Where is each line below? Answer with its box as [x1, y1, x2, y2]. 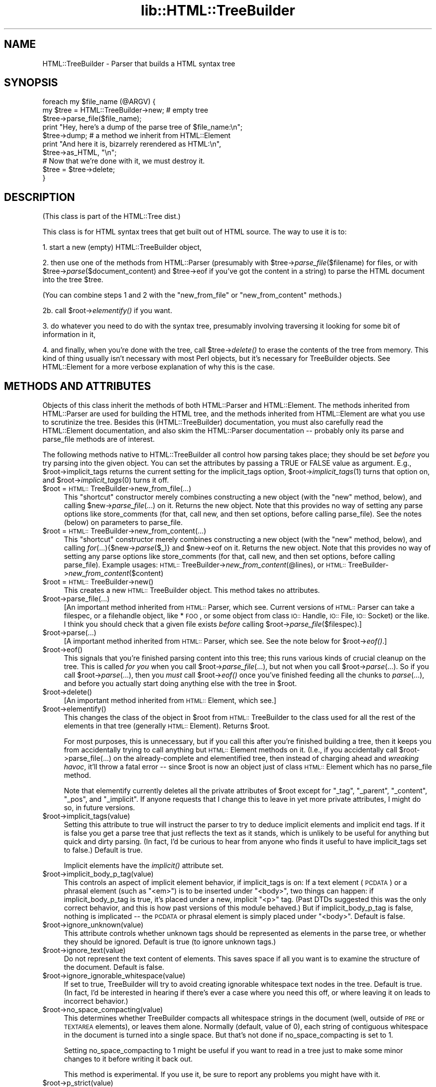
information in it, [42, 330, 96, 339]
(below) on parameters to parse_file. [64, 518, 183, 527]
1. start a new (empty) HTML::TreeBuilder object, [42, 243, 202, 252]
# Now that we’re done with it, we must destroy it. [42, 157, 205, 166]
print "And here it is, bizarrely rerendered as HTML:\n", [42, 140, 221, 149]
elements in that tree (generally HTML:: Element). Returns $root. [64, 722, 270, 730]
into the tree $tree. [42, 275, 104, 284]
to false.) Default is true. [64, 846, 143, 855]
